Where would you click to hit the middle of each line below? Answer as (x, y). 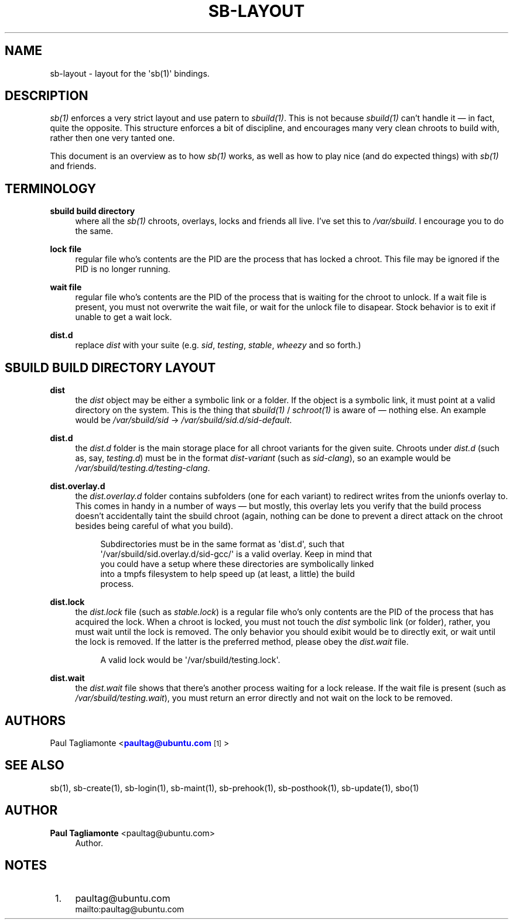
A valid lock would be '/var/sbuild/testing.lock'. (190, 660)
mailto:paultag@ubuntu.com (130, 909)
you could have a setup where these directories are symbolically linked (237, 564)
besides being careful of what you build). (154, 526)
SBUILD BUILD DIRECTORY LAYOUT (110, 367)
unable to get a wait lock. (124, 317)
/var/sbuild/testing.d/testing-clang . (143, 468)
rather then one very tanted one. (112, 138)
